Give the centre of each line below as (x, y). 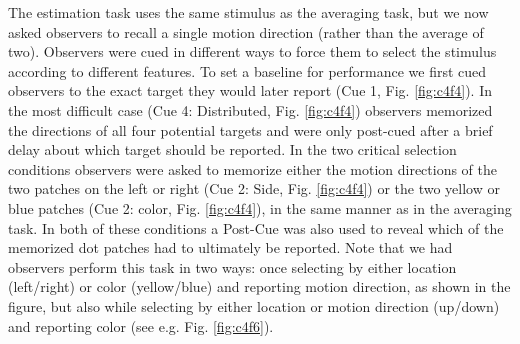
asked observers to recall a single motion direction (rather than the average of (246, 31)
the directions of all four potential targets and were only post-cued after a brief (250, 129)
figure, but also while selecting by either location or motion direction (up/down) (254, 305)
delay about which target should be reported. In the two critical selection (232, 149)
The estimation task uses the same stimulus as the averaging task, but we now (248, 12)
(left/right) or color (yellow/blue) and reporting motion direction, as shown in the (259, 286)
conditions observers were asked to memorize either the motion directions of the (253, 168)
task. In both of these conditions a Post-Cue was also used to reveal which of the (256, 227)
